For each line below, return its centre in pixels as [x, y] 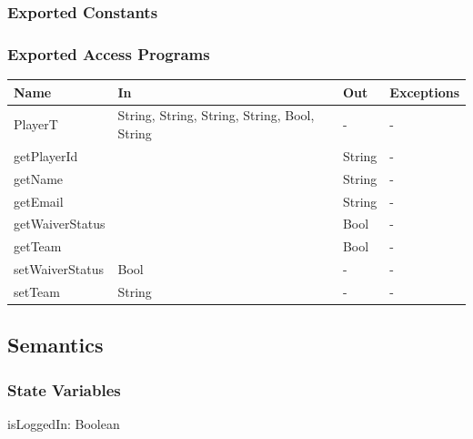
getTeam [38, 246]
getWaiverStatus [60, 224]
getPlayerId [46, 155]
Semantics [55, 345]
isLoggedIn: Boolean [64, 424]
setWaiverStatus [59, 269]
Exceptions [424, 92]
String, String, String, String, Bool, [216, 115]
